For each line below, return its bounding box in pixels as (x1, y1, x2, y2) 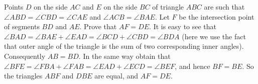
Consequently (4, 50, 46, 61)
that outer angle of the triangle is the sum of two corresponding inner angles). (4, 41, 244, 51)
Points (4, 2, 24, 12)
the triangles (4, 70, 43, 81)
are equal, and (94, 70, 139, 81)
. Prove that (79, 21, 117, 32)
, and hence (175, 60, 210, 71)
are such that (204, 2, 245, 12)
